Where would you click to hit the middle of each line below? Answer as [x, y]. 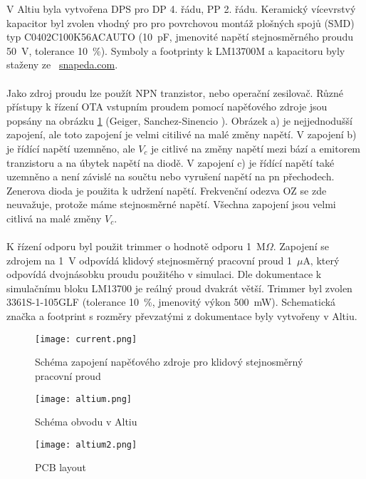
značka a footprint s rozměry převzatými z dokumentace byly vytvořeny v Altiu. [182, 316]
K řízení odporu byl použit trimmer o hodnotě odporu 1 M [136, 246]
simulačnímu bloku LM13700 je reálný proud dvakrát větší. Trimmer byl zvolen [179, 288]
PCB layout [61, 467]
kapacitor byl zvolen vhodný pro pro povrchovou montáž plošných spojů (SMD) [181, 22]
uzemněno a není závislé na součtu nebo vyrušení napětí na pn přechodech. [171, 176]
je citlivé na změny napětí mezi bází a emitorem [256, 148]
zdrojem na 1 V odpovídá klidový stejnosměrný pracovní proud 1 [149, 260]
